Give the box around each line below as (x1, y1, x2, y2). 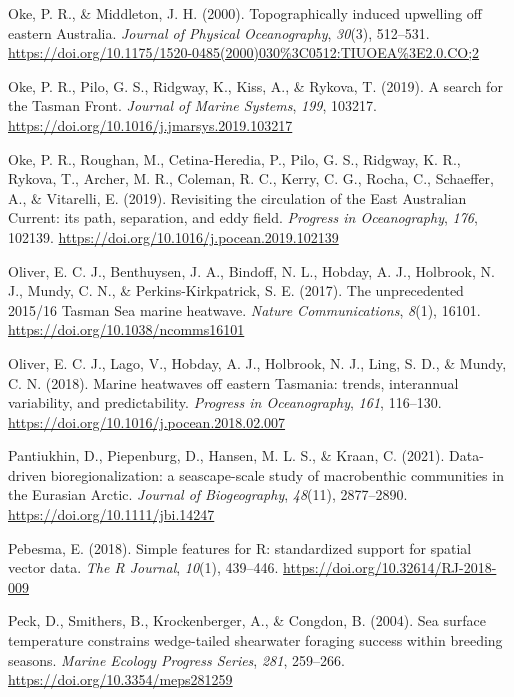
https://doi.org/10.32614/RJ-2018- (283, 557, 497, 578)
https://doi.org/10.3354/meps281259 (8, 669, 233, 690)
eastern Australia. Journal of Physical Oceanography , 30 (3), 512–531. (8, 22, 430, 43)
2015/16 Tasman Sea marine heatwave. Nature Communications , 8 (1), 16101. (8, 299, 481, 320)
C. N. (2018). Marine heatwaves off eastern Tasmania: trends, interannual (8, 372, 459, 393)
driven (8, 464, 47, 485)
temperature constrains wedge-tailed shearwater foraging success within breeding (8, 630, 503, 651)
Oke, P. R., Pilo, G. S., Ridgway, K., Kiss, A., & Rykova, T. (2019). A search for (8, 75, 503, 96)
